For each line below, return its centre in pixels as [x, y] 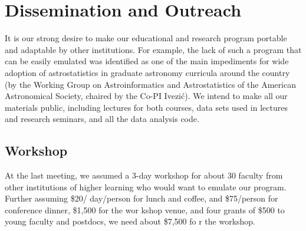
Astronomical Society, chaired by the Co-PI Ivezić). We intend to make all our [146, 96]
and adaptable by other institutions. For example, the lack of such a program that [153, 49]
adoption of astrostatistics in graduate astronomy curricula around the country [147, 72]
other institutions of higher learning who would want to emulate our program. [146, 187]
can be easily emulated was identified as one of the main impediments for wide [147, 61]
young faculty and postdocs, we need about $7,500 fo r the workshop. [130, 221]
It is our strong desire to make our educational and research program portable [146, 38]
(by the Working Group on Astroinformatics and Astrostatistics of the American [150, 84]
